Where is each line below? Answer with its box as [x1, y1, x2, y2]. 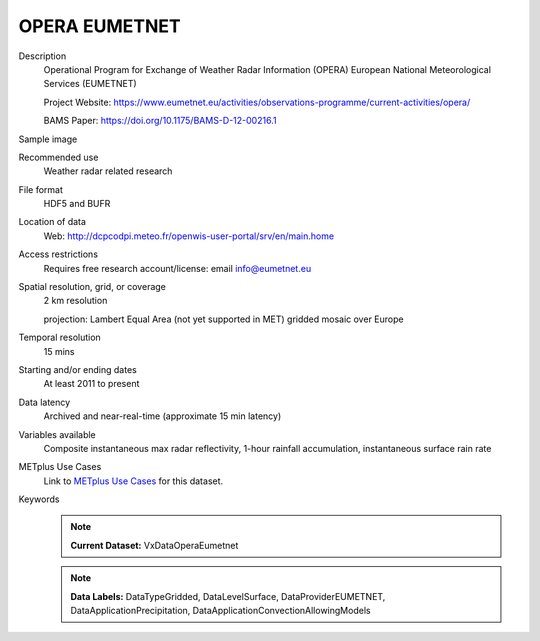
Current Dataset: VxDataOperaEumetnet [70, 539, 239, 551]
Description [18, 50, 67, 62]
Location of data [18, 216, 87, 228]
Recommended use [18, 151, 99, 163]
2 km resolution [43, 295, 108, 307]
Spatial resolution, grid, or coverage [18, 281, 167, 293]
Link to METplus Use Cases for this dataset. [43, 475, 224, 487]
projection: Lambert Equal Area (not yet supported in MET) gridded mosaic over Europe [43, 313, 404, 325]
